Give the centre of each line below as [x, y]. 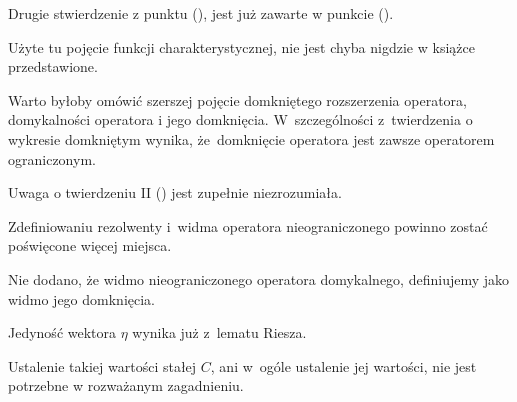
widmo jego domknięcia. [81, 298]
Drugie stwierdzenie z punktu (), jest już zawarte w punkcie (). [201, 13]
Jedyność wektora [62, 332]
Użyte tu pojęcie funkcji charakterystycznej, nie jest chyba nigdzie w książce [241, 46]
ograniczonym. [52, 158]
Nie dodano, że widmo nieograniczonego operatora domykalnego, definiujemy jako [259, 278]
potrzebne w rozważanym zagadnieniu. [126, 385]
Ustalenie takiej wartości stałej [102, 365]
